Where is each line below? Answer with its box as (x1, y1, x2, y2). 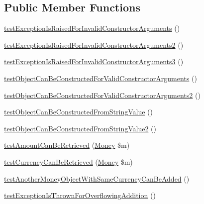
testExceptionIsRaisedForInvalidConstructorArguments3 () (4, 56, 184, 67)
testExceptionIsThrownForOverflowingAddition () (4, 190, 156, 201)
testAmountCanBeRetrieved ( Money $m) (4, 140, 130, 150)
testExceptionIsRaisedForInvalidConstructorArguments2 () (4, 39, 184, 50)
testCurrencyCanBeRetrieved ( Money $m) (4, 156, 133, 167)
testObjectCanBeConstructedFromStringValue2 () (4, 123, 156, 133)
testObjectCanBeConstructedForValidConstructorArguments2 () (4, 90, 201, 100)
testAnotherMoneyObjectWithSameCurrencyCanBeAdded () (4, 173, 190, 184)
